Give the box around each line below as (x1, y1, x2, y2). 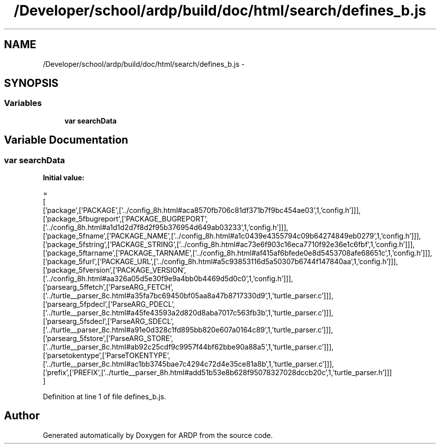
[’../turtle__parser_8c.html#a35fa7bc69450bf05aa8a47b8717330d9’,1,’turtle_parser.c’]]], (43, 291, 334, 300)
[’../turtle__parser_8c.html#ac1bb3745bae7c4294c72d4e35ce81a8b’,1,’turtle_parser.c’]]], (43, 360, 334, 369)
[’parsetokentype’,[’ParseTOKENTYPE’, (43, 351, 170, 360)
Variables (4, 98, 42, 108)
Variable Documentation (4, 134, 129, 147)
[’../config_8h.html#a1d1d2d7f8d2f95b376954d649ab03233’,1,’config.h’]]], (43, 223, 288, 232)
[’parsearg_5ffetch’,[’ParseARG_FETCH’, (43, 283, 174, 292)
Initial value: (43, 173, 84, 182)
